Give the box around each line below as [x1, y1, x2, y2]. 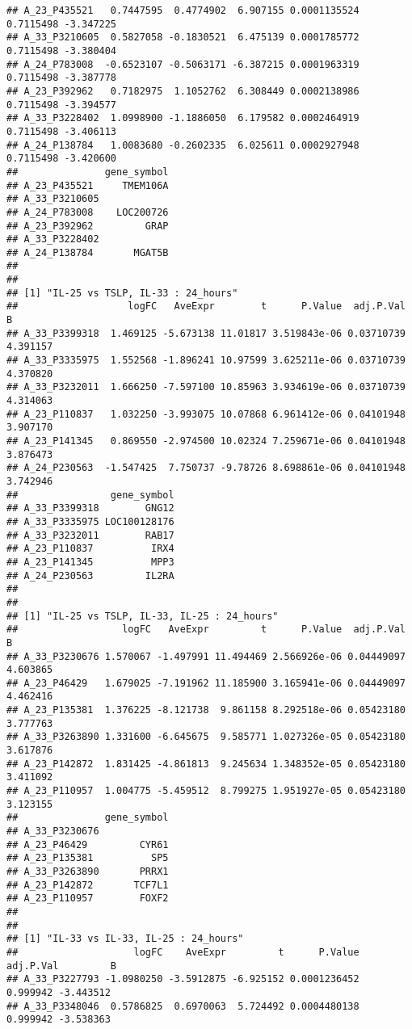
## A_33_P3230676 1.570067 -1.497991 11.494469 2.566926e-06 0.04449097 [6, 650, 406, 662]
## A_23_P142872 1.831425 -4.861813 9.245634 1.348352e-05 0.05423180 [6, 758, 406, 770]
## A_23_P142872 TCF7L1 [6, 879, 169, 891]
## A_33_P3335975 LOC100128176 [6, 515, 174, 527]
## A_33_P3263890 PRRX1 [6, 866, 169, 877]
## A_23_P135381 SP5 [6, 852, 169, 864]
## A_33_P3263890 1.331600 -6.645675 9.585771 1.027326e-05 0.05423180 [6, 731, 406, 743]
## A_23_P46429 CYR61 [6, 838, 169, 850]
